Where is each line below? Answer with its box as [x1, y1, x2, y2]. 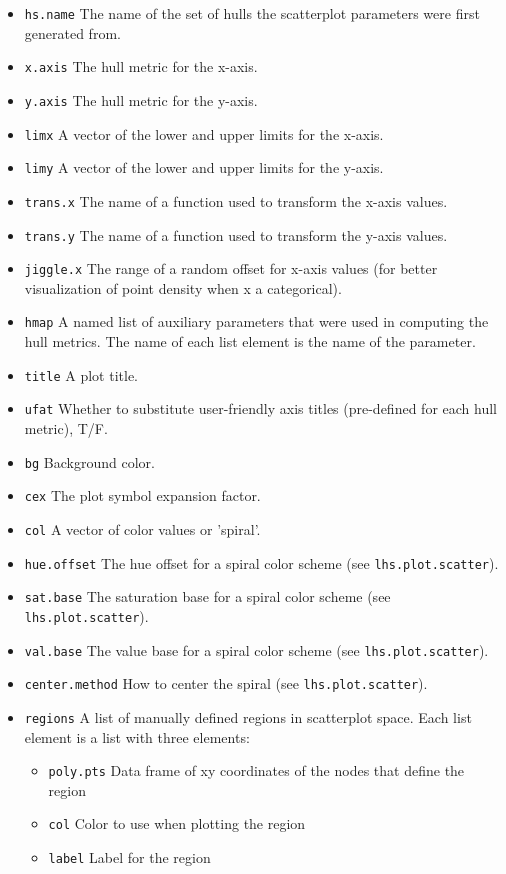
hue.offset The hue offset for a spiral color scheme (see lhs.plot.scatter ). [24, 552, 499, 573]
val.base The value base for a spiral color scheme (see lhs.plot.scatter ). [24, 639, 489, 660]
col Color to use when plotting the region [48, 813, 306, 834]
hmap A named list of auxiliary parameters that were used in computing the [24, 311, 489, 332]
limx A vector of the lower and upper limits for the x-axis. [24, 123, 384, 144]
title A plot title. [24, 364, 138, 385]
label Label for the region [48, 847, 211, 867]
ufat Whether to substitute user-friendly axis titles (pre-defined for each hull [24, 398, 497, 419]
